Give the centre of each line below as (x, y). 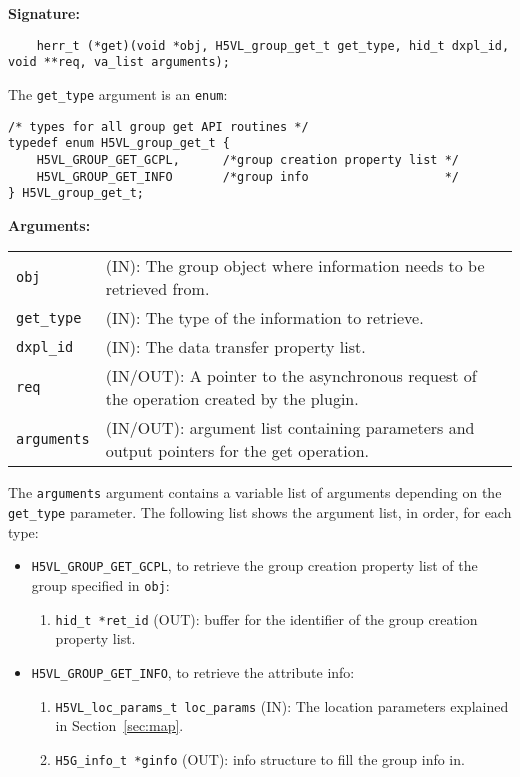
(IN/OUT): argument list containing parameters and (290, 428)
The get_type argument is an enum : (118, 93)
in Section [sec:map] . (119, 725)
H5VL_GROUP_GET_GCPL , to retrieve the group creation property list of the (254, 565)
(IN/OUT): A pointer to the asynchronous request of (291, 376)
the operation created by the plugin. (232, 399)
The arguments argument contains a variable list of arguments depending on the (255, 492)
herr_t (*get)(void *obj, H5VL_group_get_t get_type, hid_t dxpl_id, (273, 45)
